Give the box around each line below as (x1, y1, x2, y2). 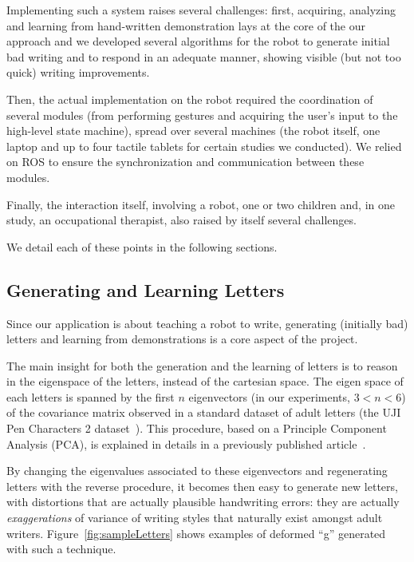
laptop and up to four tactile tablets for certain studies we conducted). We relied (6, 137, 402, 154)
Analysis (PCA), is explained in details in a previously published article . (6, 435, 366, 452)
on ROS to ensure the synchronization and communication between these (6, 153, 365, 170)
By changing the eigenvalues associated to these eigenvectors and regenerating (6, 462, 388, 479)
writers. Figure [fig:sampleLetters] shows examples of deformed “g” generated (6, 524, 386, 541)
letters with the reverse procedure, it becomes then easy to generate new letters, (6, 477, 398, 494)
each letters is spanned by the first (6, 388, 175, 405)
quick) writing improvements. (6, 64, 150, 81)
